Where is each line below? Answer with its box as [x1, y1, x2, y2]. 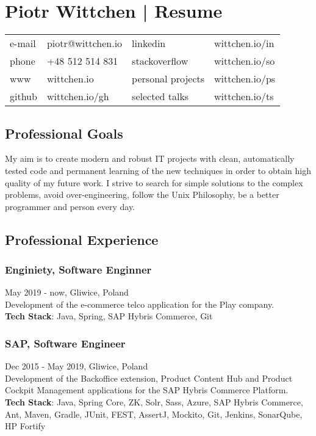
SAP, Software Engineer [5, 336, 126, 351]
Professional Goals [5, 123, 123, 142]
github [10, 89, 37, 104]
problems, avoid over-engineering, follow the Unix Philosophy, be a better [5, 188, 279, 201]
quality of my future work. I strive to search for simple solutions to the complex [5, 176, 303, 189]
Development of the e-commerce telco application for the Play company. [5, 297, 275, 310]
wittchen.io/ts [214, 89, 274, 104]
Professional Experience [5, 230, 159, 249]
